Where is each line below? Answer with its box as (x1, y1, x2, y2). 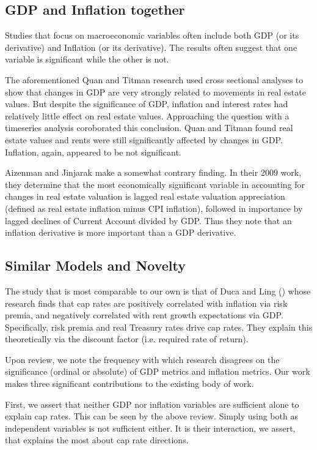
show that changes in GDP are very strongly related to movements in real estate (5, 85, 306, 98)
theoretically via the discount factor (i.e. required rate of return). (5, 332, 249, 345)
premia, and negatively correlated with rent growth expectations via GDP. (5, 309, 283, 321)
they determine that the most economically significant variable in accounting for (5, 178, 305, 190)
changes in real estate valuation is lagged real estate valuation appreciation (5, 190, 285, 203)
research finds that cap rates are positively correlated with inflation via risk (5, 296, 288, 309)
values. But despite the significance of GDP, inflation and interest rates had (5, 97, 288, 110)
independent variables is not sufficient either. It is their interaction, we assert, (5, 421, 296, 434)
